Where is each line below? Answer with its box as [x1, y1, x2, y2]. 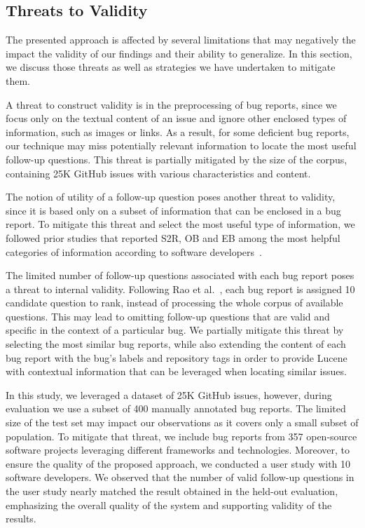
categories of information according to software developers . [6, 244, 262, 259]
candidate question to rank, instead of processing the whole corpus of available [6, 295, 343, 310]
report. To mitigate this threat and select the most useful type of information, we [6, 217, 355, 231]
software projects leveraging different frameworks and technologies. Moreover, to [6, 442, 350, 457]
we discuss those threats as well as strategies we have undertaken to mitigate [6, 60, 336, 74]
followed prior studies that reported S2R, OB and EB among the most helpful [6, 230, 340, 245]
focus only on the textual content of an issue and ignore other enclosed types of [6, 111, 347, 126]
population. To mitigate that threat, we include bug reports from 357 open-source [6, 428, 357, 443]
